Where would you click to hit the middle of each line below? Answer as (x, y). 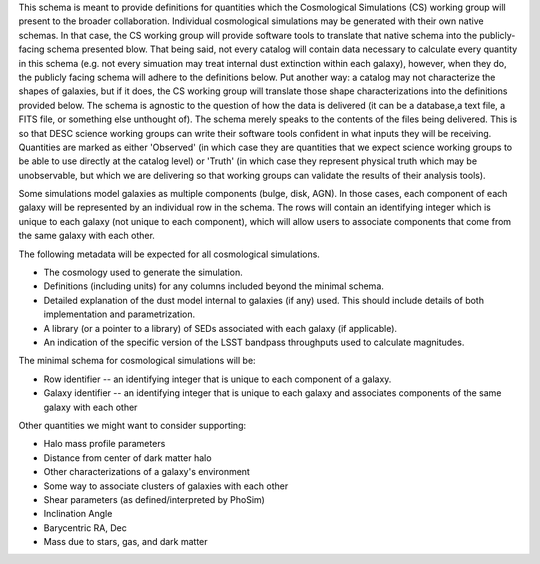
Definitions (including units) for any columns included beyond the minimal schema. (214, 286)
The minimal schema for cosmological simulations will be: (137, 361)
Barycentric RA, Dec (85, 527)
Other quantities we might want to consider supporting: (132, 425)
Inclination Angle (78, 514)
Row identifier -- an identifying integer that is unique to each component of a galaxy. (217, 379)
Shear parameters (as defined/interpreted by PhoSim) (154, 499)
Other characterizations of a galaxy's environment (146, 472)
